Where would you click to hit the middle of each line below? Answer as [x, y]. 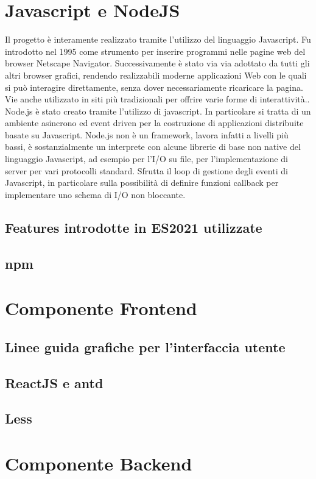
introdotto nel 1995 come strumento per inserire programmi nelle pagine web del [155, 51]
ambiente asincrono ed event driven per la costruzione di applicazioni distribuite [154, 123]
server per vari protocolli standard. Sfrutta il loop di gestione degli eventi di [146, 170]
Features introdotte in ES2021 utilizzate [134, 227]
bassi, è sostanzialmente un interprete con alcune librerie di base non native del [153, 147]
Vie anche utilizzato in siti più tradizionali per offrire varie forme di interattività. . [157, 99]
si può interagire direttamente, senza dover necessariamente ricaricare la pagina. [154, 87]
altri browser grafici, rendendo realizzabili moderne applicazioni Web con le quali [156, 75]
